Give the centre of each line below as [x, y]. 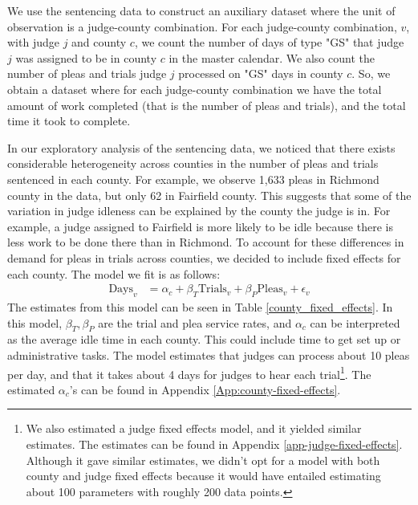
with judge [33, 42]
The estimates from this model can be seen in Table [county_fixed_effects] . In [200, 306]
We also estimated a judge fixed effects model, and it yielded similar [194, 428]
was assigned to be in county [86, 57]
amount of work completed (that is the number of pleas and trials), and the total [207, 105]
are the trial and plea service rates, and [195, 322]
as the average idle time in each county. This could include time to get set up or [204, 339]
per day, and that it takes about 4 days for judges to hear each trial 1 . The [189, 373]
